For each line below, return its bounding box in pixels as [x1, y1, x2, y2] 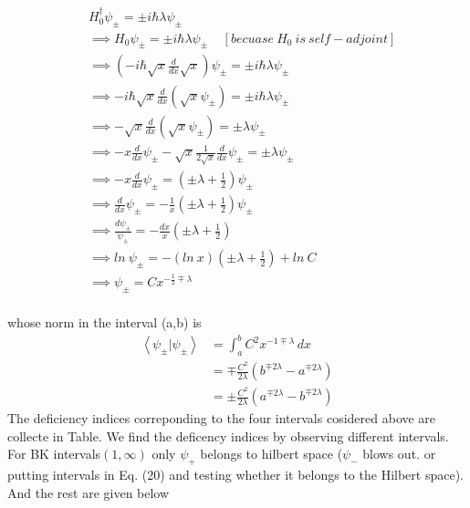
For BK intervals [7, 444, 101, 463]
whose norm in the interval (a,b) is [7, 313, 202, 332]
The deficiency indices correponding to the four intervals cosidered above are [7, 409, 436, 428]
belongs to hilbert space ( [200, 444, 343, 463]
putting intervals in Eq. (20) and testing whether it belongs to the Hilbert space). [7, 465, 464, 484]
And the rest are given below [7, 482, 170, 502]
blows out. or [362, 444, 436, 463]
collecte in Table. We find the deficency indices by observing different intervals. [7, 426, 449, 445]
